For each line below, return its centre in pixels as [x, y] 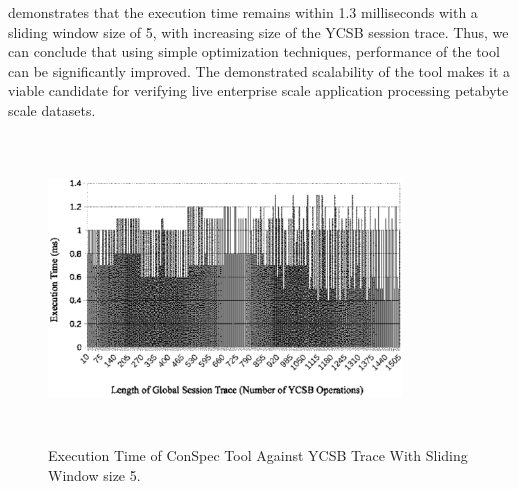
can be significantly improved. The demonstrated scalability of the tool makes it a [259, 70]
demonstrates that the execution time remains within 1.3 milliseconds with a [243, 12]
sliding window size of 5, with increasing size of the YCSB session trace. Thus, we [258, 31]
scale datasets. [52, 109]
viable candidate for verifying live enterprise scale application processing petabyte [258, 90]
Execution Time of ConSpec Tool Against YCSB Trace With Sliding [258, 455]
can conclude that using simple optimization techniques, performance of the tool [254, 51]
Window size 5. [94, 474]
